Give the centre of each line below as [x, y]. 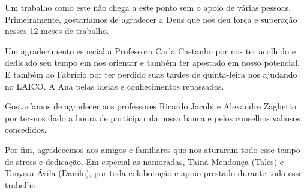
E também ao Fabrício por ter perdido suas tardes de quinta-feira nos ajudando [151, 74]
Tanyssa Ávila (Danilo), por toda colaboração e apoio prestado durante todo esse [154, 173]
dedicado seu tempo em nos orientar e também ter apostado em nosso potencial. [153, 62]
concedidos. [26, 129]
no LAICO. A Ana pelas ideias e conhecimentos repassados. [115, 86]
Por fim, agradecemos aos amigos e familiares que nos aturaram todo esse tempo [153, 149]
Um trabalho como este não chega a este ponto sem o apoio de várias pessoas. [148, 7]
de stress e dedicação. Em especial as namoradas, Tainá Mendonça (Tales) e [145, 161]
